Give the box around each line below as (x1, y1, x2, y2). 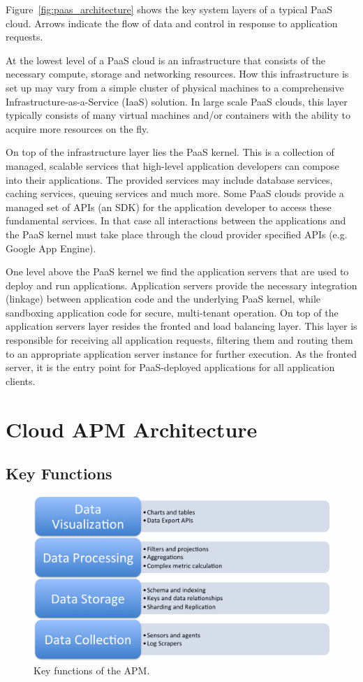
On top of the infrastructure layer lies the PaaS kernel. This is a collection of (6, 145, 334, 159)
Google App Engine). (6, 240, 96, 255)
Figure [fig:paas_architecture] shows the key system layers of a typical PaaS (6, 2, 333, 16)
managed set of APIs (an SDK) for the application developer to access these (6, 199, 332, 214)
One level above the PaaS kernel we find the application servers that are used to (6, 264, 349, 279)
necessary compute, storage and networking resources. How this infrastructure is (6, 66, 349, 81)
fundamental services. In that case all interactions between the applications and (6, 213, 346, 228)
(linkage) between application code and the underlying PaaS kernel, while (6, 291, 321, 306)
